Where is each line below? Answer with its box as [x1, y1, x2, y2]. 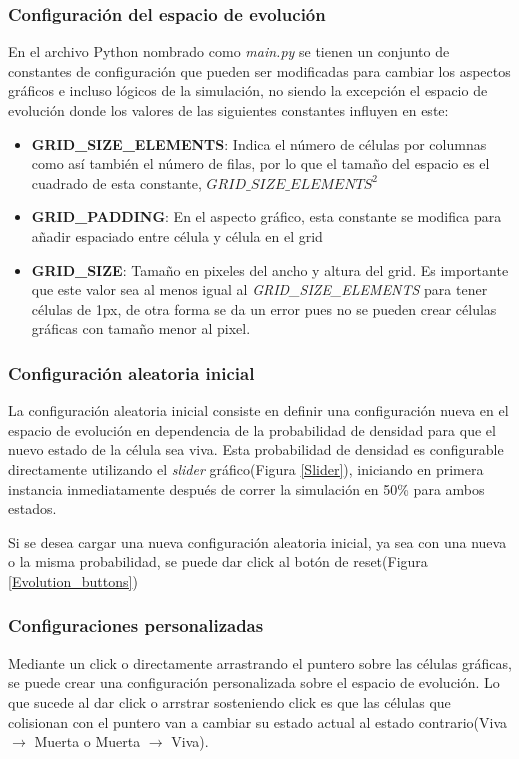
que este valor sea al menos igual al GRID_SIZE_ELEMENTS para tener [31, 279, 488, 300]
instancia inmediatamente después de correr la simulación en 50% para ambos [8, 478, 485, 499]
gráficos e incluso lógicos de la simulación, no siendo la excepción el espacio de [8, 80, 488, 101]
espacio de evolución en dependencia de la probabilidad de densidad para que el [8, 419, 496, 440]
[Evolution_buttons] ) [8, 570, 138, 591]
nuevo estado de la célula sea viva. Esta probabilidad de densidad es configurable [8, 439, 504, 460]
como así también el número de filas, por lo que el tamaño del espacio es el [31, 153, 490, 174]
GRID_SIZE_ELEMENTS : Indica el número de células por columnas [31, 133, 487, 154]
